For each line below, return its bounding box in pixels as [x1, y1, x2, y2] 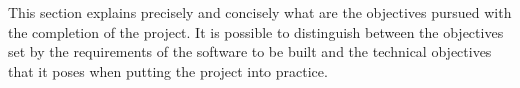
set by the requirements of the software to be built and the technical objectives [8, 41, 492, 62]
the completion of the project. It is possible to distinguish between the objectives [8, 21, 504, 42]
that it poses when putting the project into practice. [8, 60, 328, 81]
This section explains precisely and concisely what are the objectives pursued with [8, 2, 512, 22]
